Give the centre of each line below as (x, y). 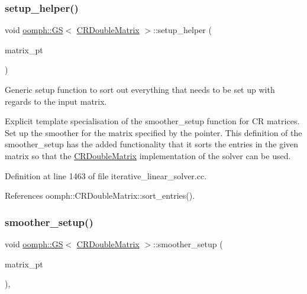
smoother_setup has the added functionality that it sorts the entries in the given (152, 144)
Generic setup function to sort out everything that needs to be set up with (140, 89)
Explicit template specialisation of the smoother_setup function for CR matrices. (152, 121)
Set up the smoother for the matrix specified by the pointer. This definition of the (153, 132)
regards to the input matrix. (56, 101)
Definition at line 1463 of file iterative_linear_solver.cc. (106, 175)
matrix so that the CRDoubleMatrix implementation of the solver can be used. (148, 155)
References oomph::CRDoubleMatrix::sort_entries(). (100, 196)
